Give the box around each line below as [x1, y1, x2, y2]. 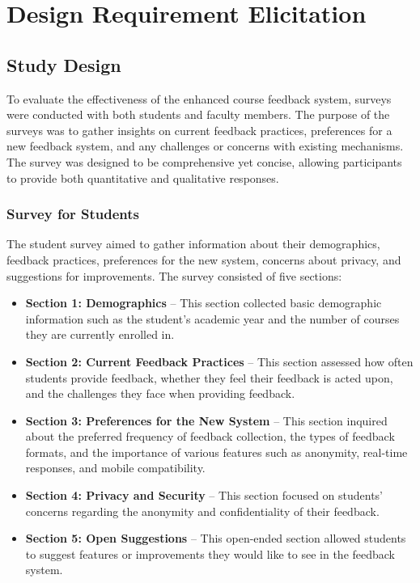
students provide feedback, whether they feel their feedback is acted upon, [25, 369, 393, 386]
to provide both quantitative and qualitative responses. [6, 169, 279, 186]
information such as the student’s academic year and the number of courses [25, 310, 400, 327]
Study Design [6, 52, 121, 77]
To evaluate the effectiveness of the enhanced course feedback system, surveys [6, 90, 392, 107]
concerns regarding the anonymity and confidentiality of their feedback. [25, 502, 380, 519]
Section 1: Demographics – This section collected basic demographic [25, 294, 382, 311]
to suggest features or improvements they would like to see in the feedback [25, 545, 396, 562]
